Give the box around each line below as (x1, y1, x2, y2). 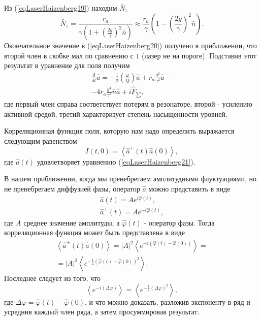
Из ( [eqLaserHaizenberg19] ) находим (4, 3, 117, 13)
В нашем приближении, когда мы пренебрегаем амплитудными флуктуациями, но (4, 173, 256, 184)
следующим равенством (4, 136, 77, 146)
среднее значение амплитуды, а (23, 217, 120, 228)
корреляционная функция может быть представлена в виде (4, 227, 185, 238)
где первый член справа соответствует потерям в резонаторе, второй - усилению (4, 99, 252, 109)
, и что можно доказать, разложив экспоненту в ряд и (84, 296, 250, 307)
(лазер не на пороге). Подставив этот (142, 50, 256, 60)
